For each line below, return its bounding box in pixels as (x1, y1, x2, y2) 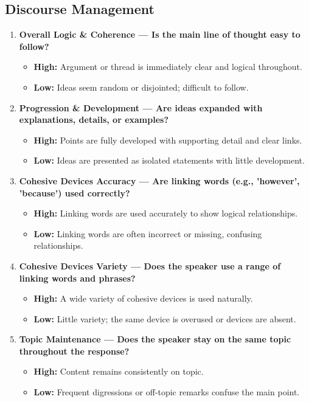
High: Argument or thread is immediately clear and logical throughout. (33, 60, 302, 73)
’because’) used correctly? (19, 186, 130, 199)
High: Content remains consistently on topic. (33, 365, 204, 378)
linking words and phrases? (19, 271, 136, 284)
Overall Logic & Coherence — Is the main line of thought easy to (19, 28, 300, 41)
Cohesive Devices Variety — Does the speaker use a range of (19, 259, 281, 272)
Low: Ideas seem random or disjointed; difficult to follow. (33, 80, 249, 93)
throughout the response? (19, 344, 130, 357)
